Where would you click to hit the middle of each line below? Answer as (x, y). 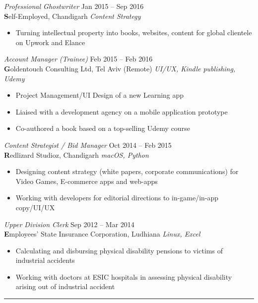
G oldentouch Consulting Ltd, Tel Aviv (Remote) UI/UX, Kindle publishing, (120, 68)
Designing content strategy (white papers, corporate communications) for (127, 171)
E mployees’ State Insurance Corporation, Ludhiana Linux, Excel (102, 234)
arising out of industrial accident (65, 286)
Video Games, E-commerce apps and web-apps (87, 181)
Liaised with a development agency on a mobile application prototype (122, 111)
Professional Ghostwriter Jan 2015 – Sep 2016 (74, 6)
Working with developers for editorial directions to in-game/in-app (117, 198)
